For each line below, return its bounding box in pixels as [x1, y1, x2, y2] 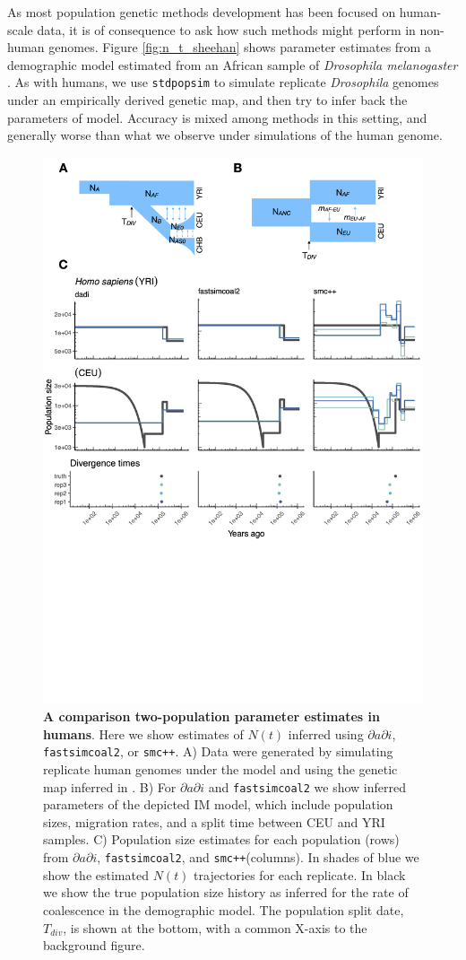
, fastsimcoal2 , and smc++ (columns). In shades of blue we [97, 848, 419, 867]
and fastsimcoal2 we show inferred [208, 777, 407, 796]
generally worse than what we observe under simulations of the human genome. [7, 126, 443, 144]
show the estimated [43, 865, 149, 884]
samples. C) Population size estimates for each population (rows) [43, 830, 400, 849]
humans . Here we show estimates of [43, 724, 244, 743]
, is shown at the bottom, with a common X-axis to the [63, 918, 367, 937]
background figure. [43, 936, 145, 955]
